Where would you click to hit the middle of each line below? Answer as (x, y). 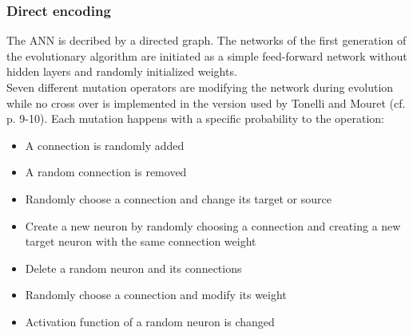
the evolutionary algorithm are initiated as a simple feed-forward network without (207, 55)
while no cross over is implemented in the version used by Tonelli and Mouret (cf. (206, 102)
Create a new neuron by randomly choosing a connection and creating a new (213, 225)
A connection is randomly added (105, 145)
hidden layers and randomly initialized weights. (122, 71)
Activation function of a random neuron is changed (150, 321)
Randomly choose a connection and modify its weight (156, 295)
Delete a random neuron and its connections (133, 268)
